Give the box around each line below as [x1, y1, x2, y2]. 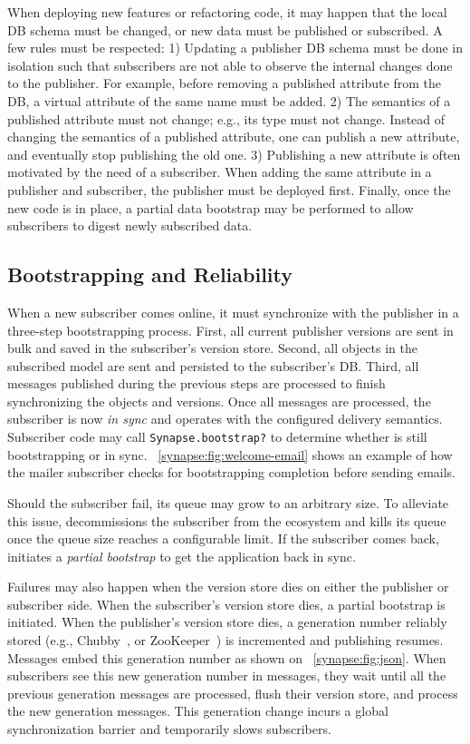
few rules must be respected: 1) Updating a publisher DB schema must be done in [7, 38, 463, 57]
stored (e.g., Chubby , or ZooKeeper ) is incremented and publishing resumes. [7, 631, 444, 650]
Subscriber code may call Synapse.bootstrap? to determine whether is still [7, 427, 427, 446]
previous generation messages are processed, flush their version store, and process [7, 683, 458, 702]
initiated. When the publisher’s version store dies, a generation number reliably [7, 612, 447, 631]
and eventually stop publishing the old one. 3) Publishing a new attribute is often [7, 144, 461, 163]
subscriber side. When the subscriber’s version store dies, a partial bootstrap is [7, 594, 446, 613]
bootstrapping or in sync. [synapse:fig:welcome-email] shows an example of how [7, 445, 453, 464]
